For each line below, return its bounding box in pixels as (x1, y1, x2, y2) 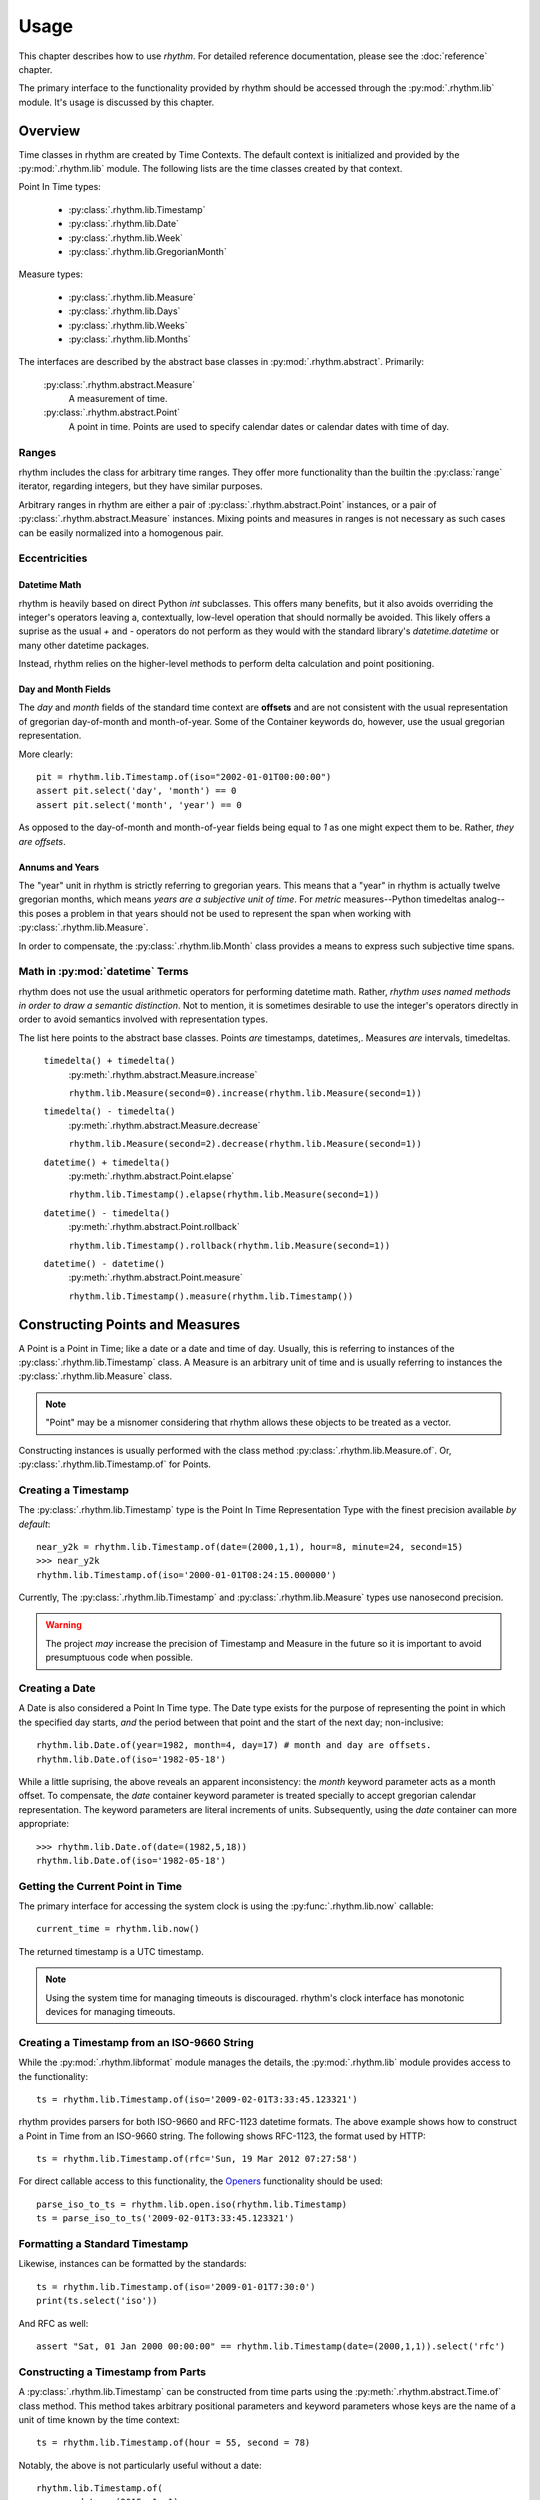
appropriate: (18, 1818, 70, 1830)
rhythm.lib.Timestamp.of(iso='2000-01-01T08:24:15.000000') (36, 1569, 337, 1580)
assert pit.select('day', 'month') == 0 (36, 785, 237, 797)
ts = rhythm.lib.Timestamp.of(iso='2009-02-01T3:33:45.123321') (36, 2093, 359, 2105)
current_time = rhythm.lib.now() (36, 1923, 200, 1935)
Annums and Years (18, 861, 100, 873)
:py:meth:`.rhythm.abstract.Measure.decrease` (68, 1119, 261, 1131)
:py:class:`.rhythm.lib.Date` (68, 218, 180, 230)
